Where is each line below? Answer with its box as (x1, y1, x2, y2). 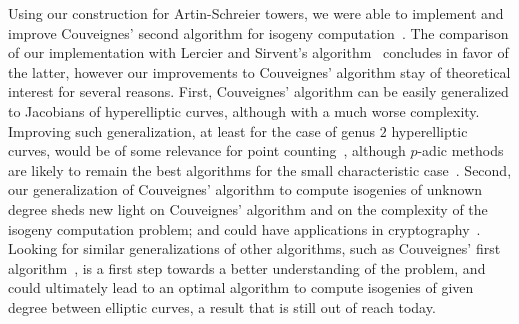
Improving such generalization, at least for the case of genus (8, 120, 376, 141)
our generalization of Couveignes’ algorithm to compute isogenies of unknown (8, 179, 483, 200)
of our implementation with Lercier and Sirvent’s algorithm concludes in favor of (8, 42, 509, 63)
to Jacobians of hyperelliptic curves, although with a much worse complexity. (8, 100, 480, 121)
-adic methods (417, 140, 504, 161)
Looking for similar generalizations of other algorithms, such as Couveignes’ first (8, 238, 501, 259)
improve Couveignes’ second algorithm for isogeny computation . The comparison (8, 22, 509, 43)
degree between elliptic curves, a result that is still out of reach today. (8, 296, 436, 317)
